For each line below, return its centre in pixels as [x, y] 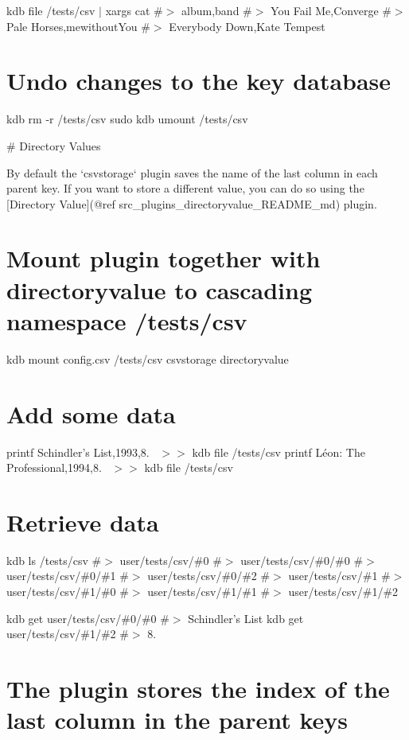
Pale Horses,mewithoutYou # [78, 26]
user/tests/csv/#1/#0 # [68, 591]
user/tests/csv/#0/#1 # [68, 576]
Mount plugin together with [164, 258]
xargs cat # [134, 10]
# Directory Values [54, 145]
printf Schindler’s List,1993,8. [78, 452]
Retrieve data [83, 522]
